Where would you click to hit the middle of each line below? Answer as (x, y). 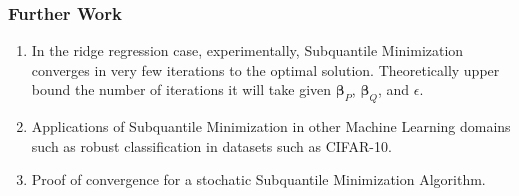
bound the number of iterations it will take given (181, 89)
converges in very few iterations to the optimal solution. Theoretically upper (265, 69)
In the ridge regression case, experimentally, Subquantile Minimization (247, 50)
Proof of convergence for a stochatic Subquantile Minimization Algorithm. (258, 179)
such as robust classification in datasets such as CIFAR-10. (211, 145)
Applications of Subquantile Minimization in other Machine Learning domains (271, 126)
